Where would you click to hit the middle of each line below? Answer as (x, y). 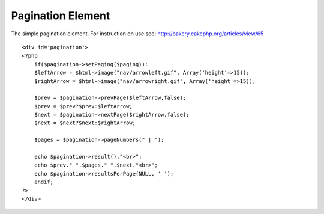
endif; (44, 182)
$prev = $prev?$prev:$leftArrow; (83, 106)
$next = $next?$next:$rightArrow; (85, 123)
